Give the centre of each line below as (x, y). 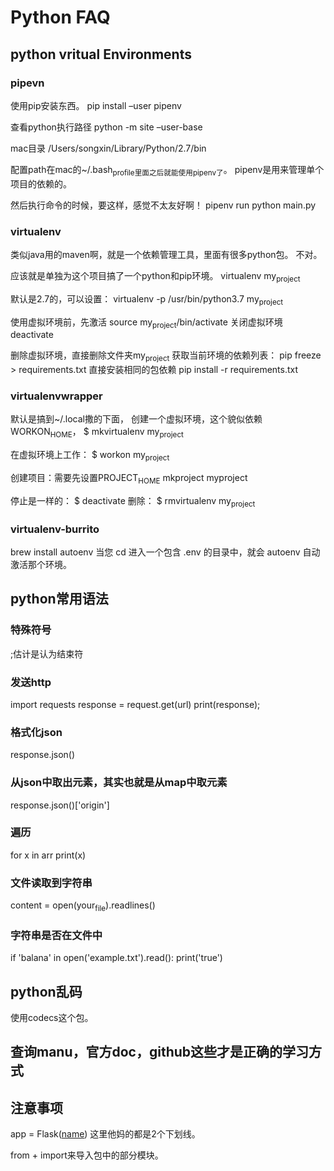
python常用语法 (59, 599)
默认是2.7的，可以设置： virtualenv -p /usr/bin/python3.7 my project (147, 299)
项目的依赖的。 (41, 183)
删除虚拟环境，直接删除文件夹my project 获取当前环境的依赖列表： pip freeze (166, 356)
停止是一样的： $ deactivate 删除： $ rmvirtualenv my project (133, 501)
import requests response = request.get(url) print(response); (135, 704)
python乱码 (46, 991)
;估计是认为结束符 (47, 653)
